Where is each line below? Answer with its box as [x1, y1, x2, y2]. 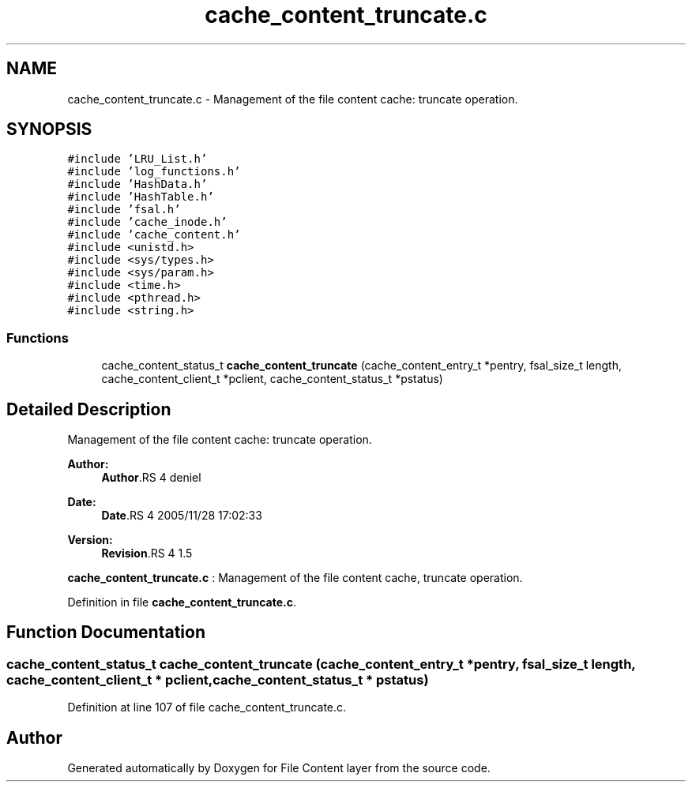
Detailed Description [6, 399, 171, 419]
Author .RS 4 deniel [101, 471, 201, 485]
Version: [67, 533, 113, 547]
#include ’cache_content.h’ [67, 228, 241, 242]
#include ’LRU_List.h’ [67, 152, 208, 166]
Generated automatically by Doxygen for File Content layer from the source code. [67, 761, 491, 775]
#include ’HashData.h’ [67, 178, 208, 191]
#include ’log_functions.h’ [67, 165, 241, 178]
